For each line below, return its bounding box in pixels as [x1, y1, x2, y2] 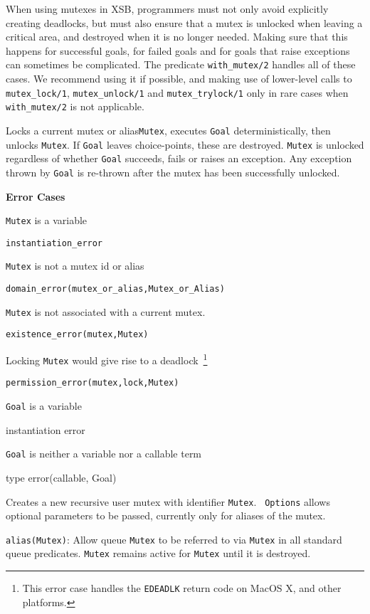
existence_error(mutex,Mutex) [6, 329, 149, 340]
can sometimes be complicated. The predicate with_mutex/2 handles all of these [6, 57, 356, 72]
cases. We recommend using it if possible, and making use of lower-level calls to [6, 71, 352, 86]
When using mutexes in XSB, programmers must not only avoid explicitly [6, 1, 329, 16]
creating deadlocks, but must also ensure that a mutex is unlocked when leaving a [6, 15, 363, 30]
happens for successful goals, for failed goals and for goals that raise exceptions [6, 43, 350, 58]
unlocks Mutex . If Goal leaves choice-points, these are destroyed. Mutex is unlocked [6, 137, 364, 152]
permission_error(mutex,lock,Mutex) [6, 378, 179, 388]
